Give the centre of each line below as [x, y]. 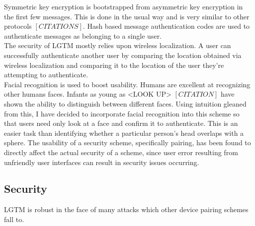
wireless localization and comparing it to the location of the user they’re [114, 65]
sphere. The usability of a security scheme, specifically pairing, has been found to [127, 142]
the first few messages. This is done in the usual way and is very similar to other [127, 16]
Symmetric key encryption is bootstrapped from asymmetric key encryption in [124, 6]
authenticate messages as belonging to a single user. [83, 35]
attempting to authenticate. [46, 75]
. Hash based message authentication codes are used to [166, 26]
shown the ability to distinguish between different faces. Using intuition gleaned [125, 103]
